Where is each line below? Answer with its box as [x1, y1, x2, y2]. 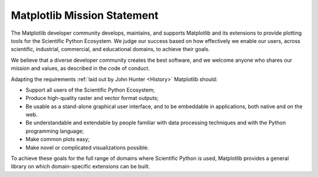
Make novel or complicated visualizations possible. [25, 144, 150, 151]
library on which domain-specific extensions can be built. [11, 163, 150, 170]
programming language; [25, 127, 84, 135]
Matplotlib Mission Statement [11, 9, 159, 22]
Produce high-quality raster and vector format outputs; [25, 95, 159, 102]
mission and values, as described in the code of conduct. [11, 65, 150, 72]
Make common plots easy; [25, 136, 90, 143]
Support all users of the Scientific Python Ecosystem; [25, 86, 155, 93]
